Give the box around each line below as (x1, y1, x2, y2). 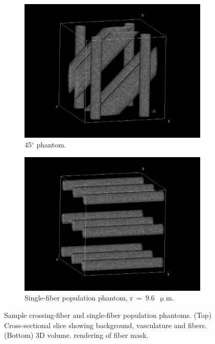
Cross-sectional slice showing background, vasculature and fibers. (4, 319, 207, 330)
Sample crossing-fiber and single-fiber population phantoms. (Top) (4, 310, 212, 320)
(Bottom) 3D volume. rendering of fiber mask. (4, 330, 149, 340)
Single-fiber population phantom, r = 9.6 (25, 292, 155, 303)
